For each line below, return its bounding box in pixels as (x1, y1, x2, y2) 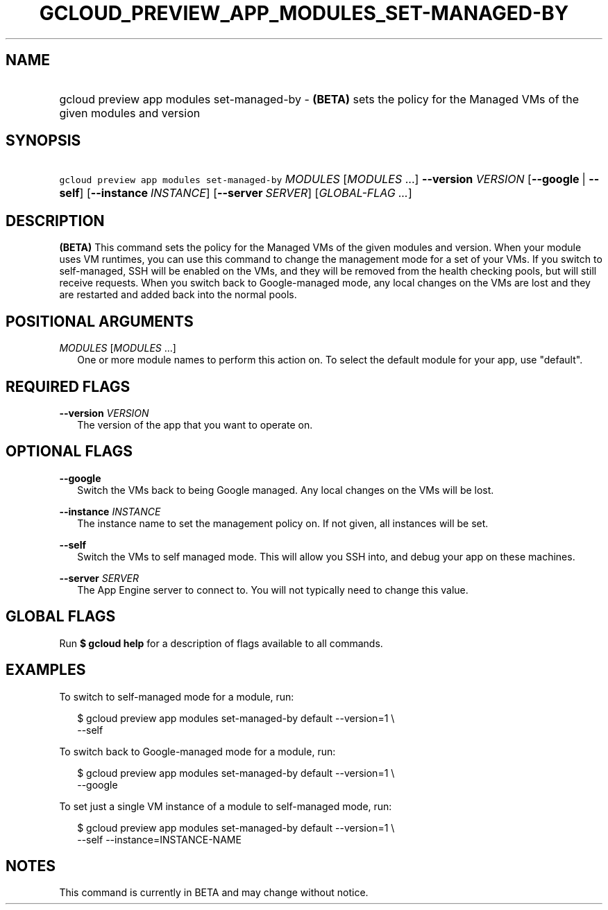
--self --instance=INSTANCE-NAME (77, 833, 242, 845)
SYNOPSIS (6, 132, 81, 150)
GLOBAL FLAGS (6, 608, 116, 626)
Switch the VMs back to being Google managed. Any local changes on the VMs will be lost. (77, 483, 494, 496)
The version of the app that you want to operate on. (77, 418, 313, 431)
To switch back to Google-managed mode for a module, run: (59, 745, 336, 757)
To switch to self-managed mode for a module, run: (59, 690, 294, 703)
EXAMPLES (6, 661, 86, 679)
